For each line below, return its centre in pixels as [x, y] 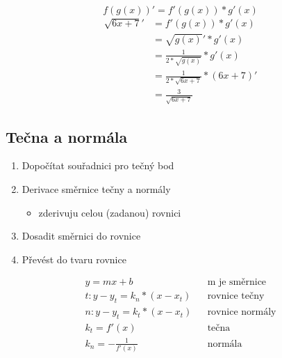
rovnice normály [242, 312]
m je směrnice [237, 282]
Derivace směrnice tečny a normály [96, 188]
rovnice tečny [236, 296]
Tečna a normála [67, 136]
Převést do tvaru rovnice [74, 259]
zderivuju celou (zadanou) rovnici [110, 212]
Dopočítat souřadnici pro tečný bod [98, 165]
